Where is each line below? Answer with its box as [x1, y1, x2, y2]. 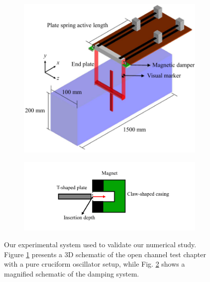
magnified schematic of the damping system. [4, 268, 139, 279]
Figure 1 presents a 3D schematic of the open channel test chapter [4, 249, 206, 259]
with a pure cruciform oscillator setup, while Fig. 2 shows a [4, 259, 185, 269]
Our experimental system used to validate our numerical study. [4, 239, 197, 250]
